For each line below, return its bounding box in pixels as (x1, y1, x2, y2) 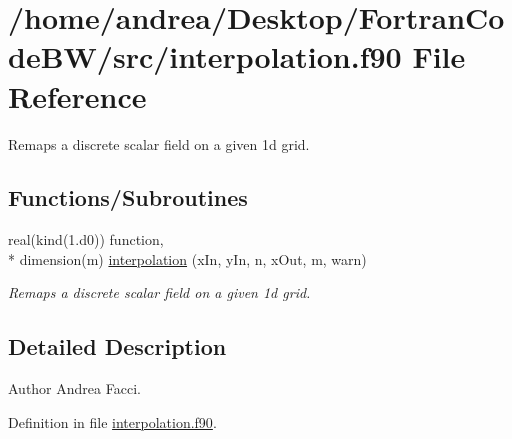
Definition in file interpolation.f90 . (8, 411, 217, 432)
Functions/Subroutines (8, 182, 248, 213)
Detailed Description (8, 331, 227, 362)
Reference (8, 75, 147, 116)
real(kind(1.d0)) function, (8, 229, 164, 250)
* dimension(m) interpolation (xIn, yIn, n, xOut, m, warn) (8, 248, 367, 269)
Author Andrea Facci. (8, 378, 141, 399)
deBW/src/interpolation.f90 (8, 36, 402, 77)
